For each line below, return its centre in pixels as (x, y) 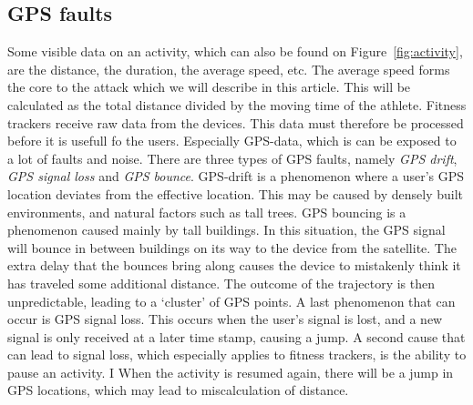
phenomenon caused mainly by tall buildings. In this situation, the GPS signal (226, 230)
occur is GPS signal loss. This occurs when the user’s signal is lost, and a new (225, 319)
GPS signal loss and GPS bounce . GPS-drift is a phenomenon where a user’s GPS (236, 176)
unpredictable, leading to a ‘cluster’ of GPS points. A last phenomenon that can (231, 301)
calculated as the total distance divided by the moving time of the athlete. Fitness (237, 104)
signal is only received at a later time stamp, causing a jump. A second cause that (236, 336)
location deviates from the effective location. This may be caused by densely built (236, 193)
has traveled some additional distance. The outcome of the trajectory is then (221, 283)
